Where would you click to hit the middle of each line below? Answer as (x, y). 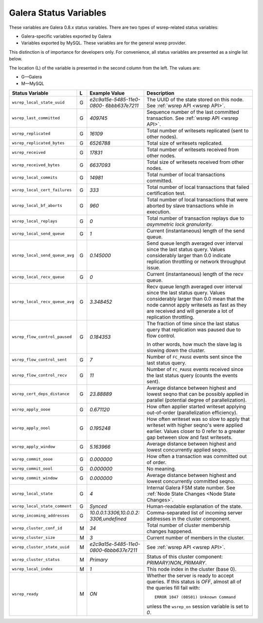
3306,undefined (108, 519)
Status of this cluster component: (185, 557)
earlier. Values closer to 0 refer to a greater (196, 431)
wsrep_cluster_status (36, 560)
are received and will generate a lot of (190, 311)
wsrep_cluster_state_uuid (41, 547)
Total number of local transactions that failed (198, 187)
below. (16, 59)
